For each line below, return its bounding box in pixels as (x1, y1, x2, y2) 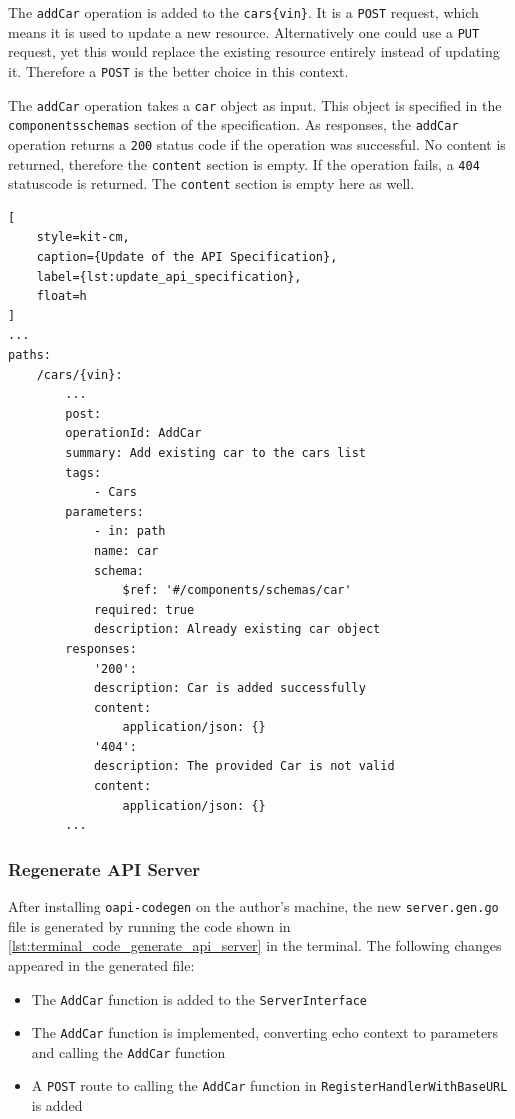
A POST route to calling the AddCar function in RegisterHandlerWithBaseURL (31, 1075, 508, 1096)
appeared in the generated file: (8, 954, 195, 975)
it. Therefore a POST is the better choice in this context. (8, 60, 349, 81)
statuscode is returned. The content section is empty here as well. (8, 173, 415, 194)
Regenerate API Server (8, 856, 201, 881)
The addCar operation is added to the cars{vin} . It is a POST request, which (8, 2, 479, 22)
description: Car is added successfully (93, 681, 366, 696)
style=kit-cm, (36, 230, 130, 245)
